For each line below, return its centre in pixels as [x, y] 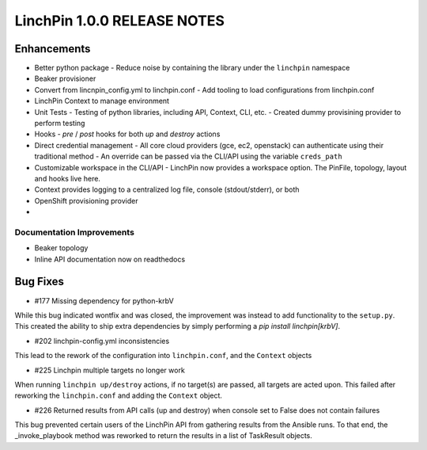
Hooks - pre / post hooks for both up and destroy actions [127, 134]
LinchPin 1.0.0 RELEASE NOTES [120, 21]
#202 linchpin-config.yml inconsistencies [102, 341]
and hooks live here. [67, 178]
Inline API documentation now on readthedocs [110, 259]
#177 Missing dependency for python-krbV [104, 300]
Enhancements [53, 49]
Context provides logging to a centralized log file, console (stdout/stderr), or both [167, 189]
